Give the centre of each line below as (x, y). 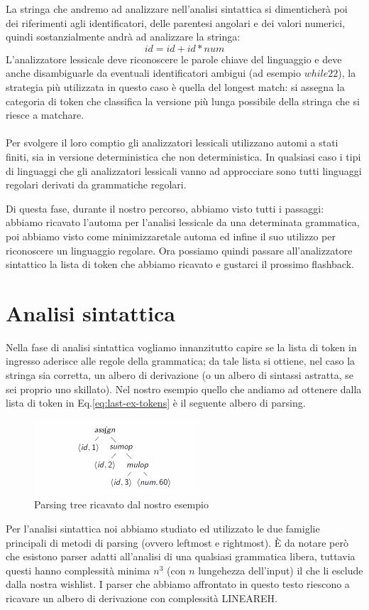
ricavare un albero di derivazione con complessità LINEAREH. (142, 598)
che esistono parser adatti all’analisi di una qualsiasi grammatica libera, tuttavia (181, 556)
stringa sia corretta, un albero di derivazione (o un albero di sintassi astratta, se (180, 375)
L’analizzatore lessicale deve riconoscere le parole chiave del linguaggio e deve (174, 59)
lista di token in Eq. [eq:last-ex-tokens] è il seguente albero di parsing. (156, 403)
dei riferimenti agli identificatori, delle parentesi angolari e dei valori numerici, (175, 22)
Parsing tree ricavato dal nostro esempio (121, 504)
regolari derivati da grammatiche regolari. (96, 184)
